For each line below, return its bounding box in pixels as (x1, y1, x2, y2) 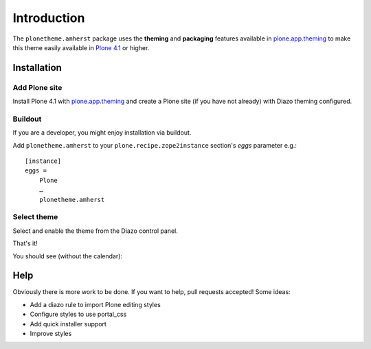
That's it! (12, 239, 38, 247)
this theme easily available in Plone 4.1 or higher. (12, 43, 150, 52)
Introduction (12, 10, 85, 25)
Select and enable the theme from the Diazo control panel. (12, 227, 178, 235)
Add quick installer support (30, 319, 106, 328)
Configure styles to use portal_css (30, 310, 127, 319)
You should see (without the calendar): (12, 251, 123, 260)
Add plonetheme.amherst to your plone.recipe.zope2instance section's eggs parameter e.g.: (12, 141, 297, 149)
